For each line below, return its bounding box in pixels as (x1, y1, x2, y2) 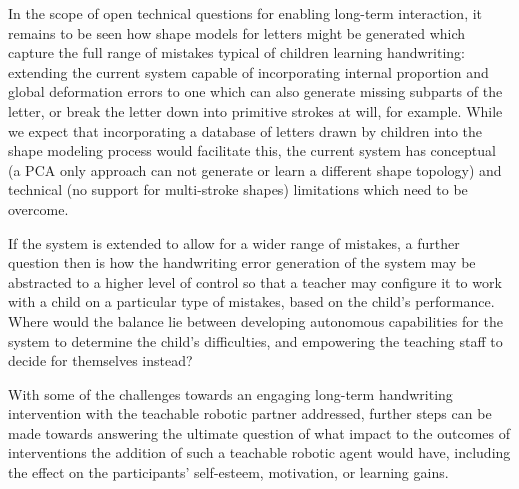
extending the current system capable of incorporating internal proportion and (8, 61, 489, 82)
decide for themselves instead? (8, 350, 193, 371)
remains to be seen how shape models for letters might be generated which (8, 22, 466, 43)
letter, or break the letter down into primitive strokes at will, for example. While (8, 100, 503, 121)
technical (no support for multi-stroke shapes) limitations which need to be (8, 179, 468, 200)
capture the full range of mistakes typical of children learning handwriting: (8, 42, 465, 63)
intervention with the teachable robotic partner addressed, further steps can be (8, 403, 492, 424)
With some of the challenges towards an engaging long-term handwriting (8, 383, 453, 404)
